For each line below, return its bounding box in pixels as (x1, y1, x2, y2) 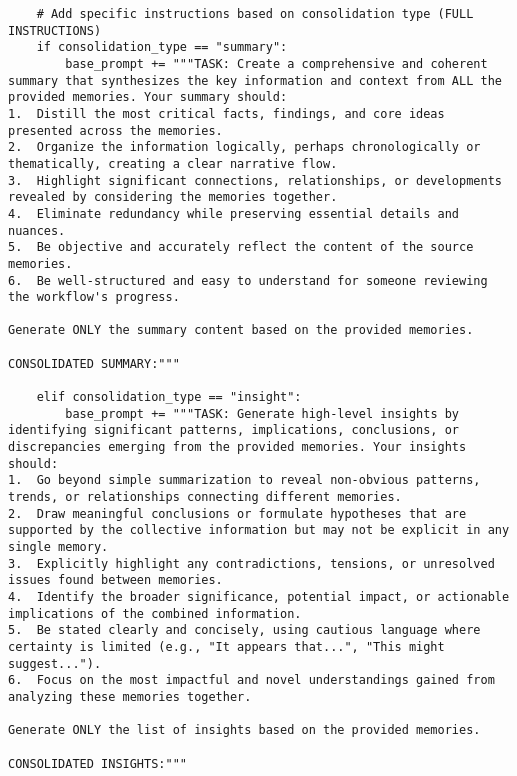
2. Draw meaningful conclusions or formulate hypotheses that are (8, 506, 467, 521)
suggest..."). (8, 656, 102, 671)
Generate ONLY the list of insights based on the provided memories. (8, 723, 481, 738)
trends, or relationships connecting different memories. (8, 490, 402, 505)
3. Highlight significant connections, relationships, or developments (8, 173, 502, 188)
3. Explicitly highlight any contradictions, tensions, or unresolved (8, 556, 495, 571)
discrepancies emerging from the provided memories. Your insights (8, 440, 467, 455)
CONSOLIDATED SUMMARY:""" (8, 356, 180, 371)
